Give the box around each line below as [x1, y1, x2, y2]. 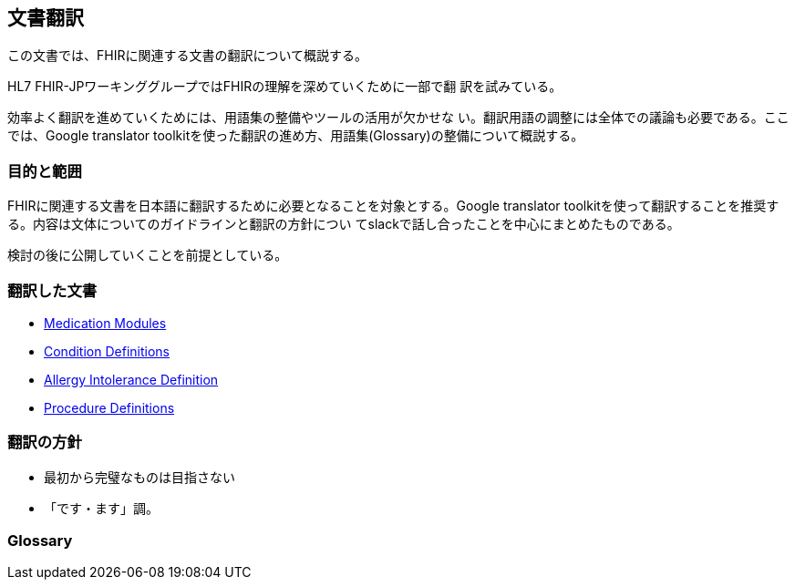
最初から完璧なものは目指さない [44, 469, 235, 485]
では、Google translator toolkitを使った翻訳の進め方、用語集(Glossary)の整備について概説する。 [7, 128, 584, 144]
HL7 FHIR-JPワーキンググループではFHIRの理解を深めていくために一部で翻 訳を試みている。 [7, 78, 563, 95]
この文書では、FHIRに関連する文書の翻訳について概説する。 [7, 47, 368, 64]
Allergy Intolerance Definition [44, 371, 219, 387]
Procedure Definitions [44, 399, 175, 416]
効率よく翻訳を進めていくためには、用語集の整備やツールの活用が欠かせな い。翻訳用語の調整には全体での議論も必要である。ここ [7, 109, 790, 126]
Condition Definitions [44, 343, 170, 359]
